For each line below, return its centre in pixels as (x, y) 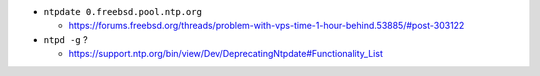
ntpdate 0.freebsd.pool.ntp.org (122, 11)
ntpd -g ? (66, 39)
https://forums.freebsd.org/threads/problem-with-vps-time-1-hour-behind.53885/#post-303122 (266, 26)
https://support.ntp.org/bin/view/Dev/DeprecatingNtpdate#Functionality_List (226, 54)
